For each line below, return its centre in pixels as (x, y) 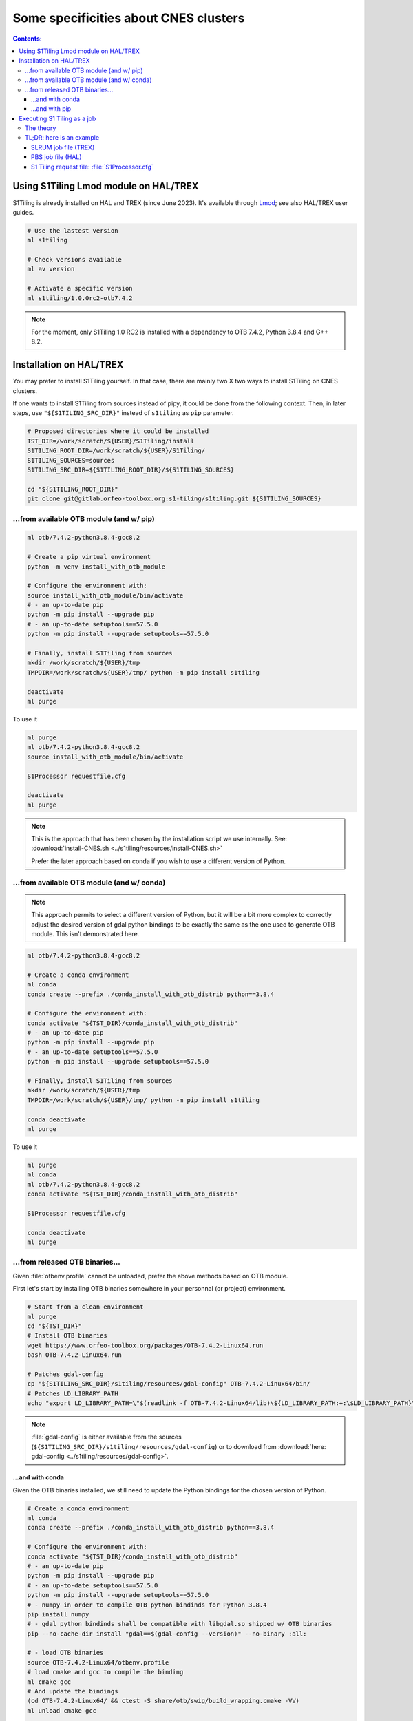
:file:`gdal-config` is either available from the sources (106, 1437)
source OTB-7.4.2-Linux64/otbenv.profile (98, 1662)
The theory (41, 128)
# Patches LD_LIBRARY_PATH (73, 1393)
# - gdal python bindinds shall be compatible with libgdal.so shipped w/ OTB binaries (180, 1624)
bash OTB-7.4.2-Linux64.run (74, 1355)
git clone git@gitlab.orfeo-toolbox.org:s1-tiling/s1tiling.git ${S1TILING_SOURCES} (174, 499)
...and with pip (51, 109)
